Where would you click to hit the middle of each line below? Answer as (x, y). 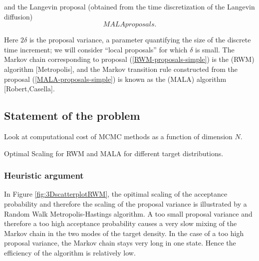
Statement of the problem (72, 116)
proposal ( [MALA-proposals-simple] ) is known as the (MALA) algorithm (115, 79)
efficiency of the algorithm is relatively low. (70, 252)
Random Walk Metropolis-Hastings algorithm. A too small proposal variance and (128, 213)
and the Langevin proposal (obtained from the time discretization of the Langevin (129, 6)
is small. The (215, 49)
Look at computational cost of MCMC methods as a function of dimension (118, 136)
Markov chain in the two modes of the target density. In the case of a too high (124, 233)
